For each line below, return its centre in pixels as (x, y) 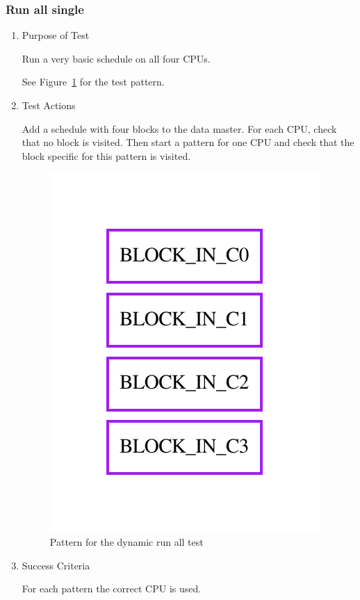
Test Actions (49, 105)
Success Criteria (56, 565)
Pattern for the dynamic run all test (126, 541)
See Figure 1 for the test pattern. (93, 82)
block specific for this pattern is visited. (106, 155)
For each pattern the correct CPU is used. (112, 589)
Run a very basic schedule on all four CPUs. (116, 58)
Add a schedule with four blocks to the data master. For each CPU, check (179, 128)
